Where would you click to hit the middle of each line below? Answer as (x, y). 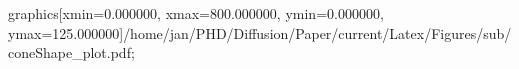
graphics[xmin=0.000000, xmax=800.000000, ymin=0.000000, (196, 13)
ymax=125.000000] (66, 32)
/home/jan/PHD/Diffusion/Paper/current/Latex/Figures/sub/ (317, 32)
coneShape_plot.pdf (69, 52)
